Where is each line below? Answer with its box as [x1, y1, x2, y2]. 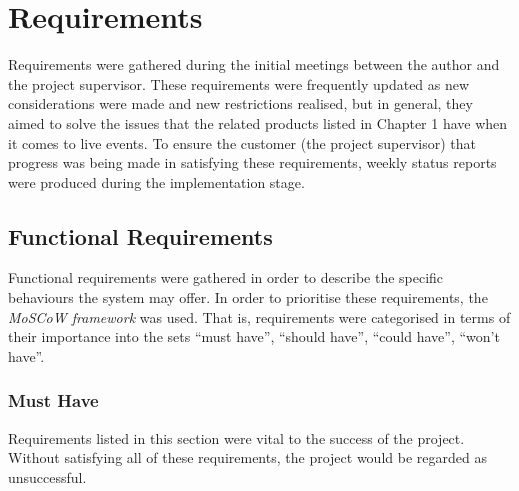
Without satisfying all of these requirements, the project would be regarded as [8, 447, 487, 468]
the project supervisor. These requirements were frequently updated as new [8, 73, 470, 94]
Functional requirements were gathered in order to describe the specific [8, 267, 444, 288]
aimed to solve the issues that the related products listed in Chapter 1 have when [8, 112, 508, 133]
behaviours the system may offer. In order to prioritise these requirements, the [8, 287, 488, 308]
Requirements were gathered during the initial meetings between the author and [8, 54, 500, 75]
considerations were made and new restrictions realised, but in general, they [8, 93, 473, 114]
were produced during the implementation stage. [8, 171, 305, 192]
